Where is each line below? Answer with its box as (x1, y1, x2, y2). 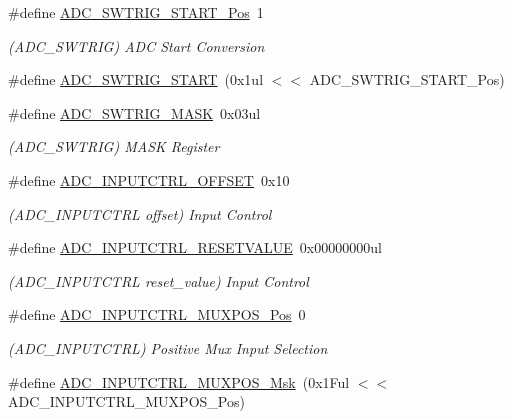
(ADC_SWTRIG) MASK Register (8, 136, 220, 157)
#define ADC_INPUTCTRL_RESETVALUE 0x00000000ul (8, 237, 382, 258)
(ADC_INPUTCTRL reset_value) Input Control (8, 270, 309, 291)
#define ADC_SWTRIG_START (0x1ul (8, 69, 264, 90)
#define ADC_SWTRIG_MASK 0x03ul (8, 102, 261, 123)
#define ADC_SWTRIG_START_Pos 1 (8, 2, 264, 22)
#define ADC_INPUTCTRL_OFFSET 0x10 (8, 169, 290, 190)
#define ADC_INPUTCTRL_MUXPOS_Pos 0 (8, 304, 306, 325)
